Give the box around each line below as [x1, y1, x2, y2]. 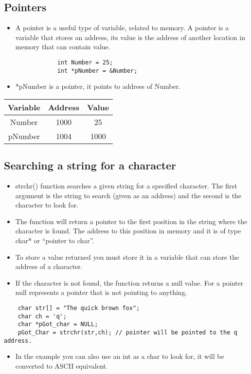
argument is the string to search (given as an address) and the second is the [15, 190, 242, 200]
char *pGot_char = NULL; [18, 321, 98, 328]
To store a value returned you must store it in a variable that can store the [15, 251, 239, 262]
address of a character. [15, 261, 83, 271]
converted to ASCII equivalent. [15, 360, 108, 371]
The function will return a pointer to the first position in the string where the [15, 216, 248, 226]
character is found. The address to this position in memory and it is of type [15, 226, 241, 236]
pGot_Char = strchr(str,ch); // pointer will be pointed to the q [18, 329, 237, 336]
